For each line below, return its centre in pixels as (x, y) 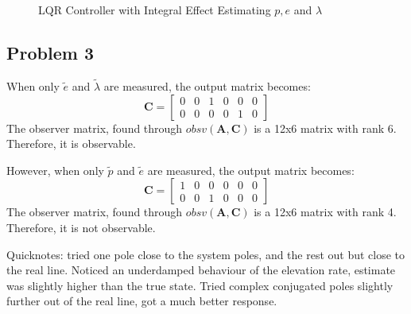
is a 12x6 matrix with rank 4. (325, 212)
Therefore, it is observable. (71, 143)
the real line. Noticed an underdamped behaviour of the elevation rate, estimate (201, 270)
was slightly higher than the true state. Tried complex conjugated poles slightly (200, 285)
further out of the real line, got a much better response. (142, 301)
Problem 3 (50, 52)
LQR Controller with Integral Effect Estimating (155, 10)
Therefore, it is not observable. (81, 227)
